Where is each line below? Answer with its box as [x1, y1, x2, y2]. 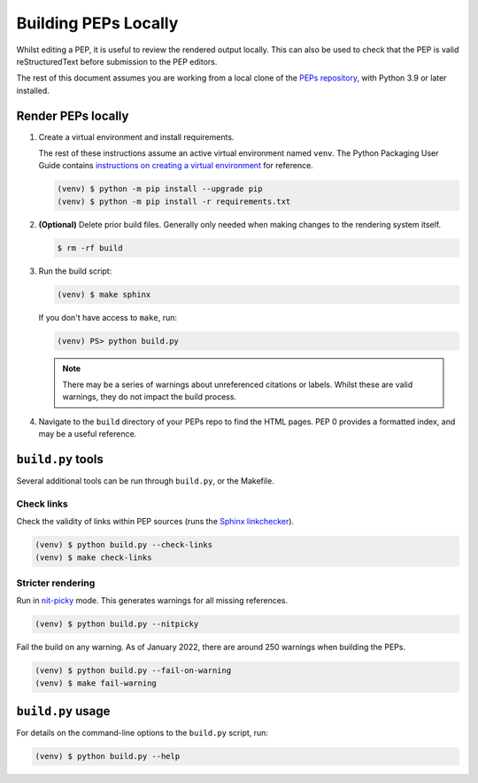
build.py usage [16, 704, 111, 719]
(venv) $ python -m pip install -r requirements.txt [57, 196, 291, 206]
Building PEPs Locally [16, 13, 179, 33]
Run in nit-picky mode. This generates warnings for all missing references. [16, 595, 289, 606]
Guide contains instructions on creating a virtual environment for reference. [38, 160, 313, 171]
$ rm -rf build [57, 243, 123, 252]
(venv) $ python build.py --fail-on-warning [35, 665, 232, 676]
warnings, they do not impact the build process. [62, 391, 237, 402]
